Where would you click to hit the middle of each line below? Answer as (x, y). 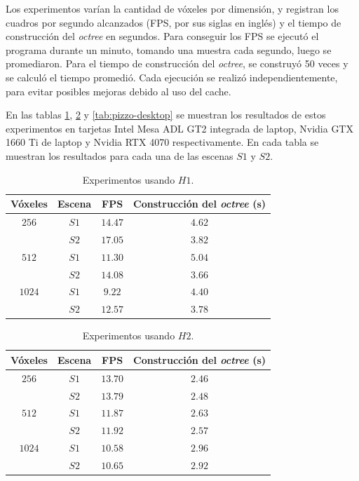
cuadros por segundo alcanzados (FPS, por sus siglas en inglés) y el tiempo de (174, 22)
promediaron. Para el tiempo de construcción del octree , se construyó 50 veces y (177, 63)
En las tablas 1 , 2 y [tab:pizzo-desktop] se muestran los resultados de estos (166, 115)
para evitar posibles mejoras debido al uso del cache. (118, 91)
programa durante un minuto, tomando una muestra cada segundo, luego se (169, 49)
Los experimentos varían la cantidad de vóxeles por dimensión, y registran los (172, 8)
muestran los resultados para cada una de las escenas (120, 155)
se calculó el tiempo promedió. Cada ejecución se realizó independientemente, (172, 77)
